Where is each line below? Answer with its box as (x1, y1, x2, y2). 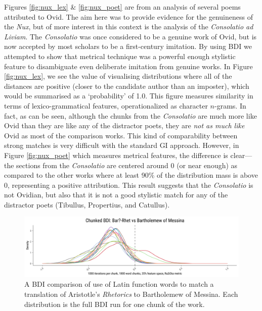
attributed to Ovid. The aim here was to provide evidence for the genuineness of (4, 11, 253, 22)
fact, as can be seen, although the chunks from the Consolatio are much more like (4, 110, 257, 121)
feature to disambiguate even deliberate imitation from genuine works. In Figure (4, 61, 253, 71)
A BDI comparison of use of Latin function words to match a (24, 279, 214, 289)
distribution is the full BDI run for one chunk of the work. (24, 298, 205, 309)
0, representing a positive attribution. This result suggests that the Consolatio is (4, 179, 253, 190)
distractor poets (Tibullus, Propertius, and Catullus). (4, 199, 170, 210)
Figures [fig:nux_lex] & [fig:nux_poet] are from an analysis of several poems (4, 2, 241, 12)
